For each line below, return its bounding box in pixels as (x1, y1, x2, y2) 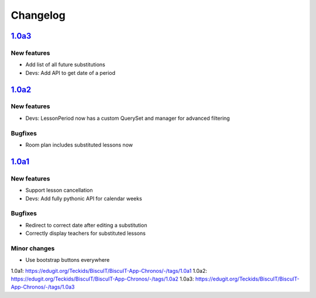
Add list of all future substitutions (25, 61, 105, 68)
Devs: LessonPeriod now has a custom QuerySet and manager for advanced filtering (25, 115, 231, 122)
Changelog (11, 9, 66, 22)
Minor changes (11, 244, 55, 252)
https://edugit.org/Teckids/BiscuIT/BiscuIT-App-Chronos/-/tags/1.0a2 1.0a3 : (11, 275, 194, 282)
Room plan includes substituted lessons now (25, 141, 133, 148)
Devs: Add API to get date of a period (25, 69, 116, 76)
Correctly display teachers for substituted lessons (25, 230, 146, 237)
